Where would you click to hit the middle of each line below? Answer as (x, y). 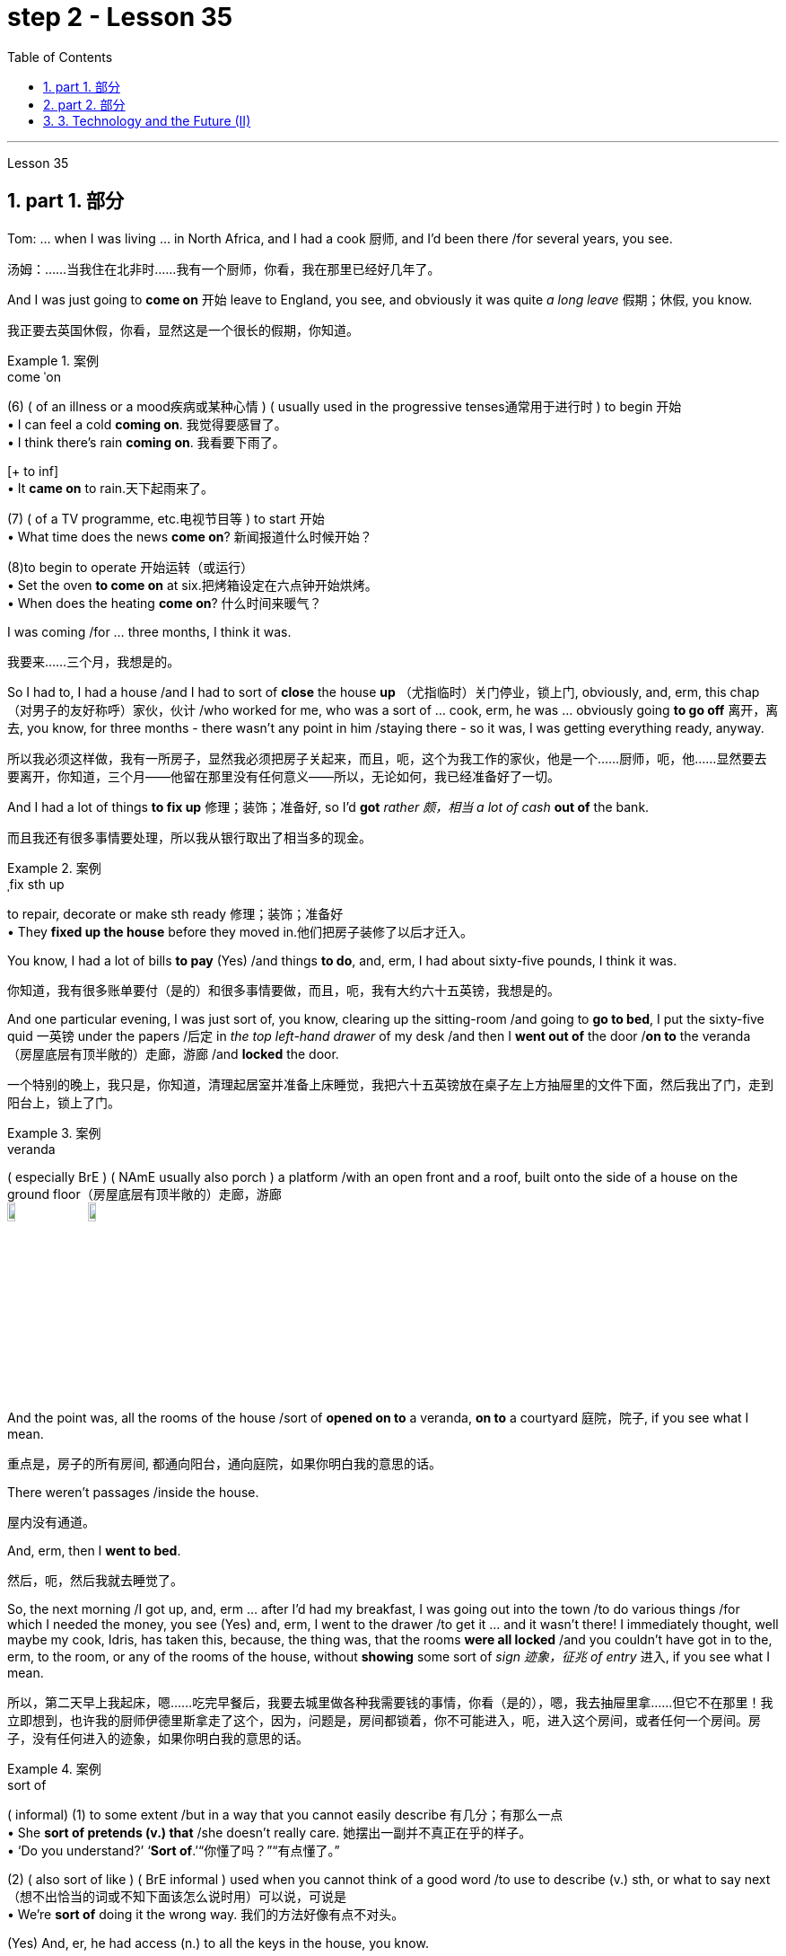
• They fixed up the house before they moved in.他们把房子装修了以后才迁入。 (240, 931)
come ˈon (34, 376)
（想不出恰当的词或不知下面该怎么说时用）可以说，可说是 (177, 1896)
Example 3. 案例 (54, 1132)
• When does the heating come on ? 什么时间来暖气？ (165, 603)
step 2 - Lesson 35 (120, 17)
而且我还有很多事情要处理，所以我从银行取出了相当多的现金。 (189, 837)
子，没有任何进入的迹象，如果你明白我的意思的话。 (158, 1738)
